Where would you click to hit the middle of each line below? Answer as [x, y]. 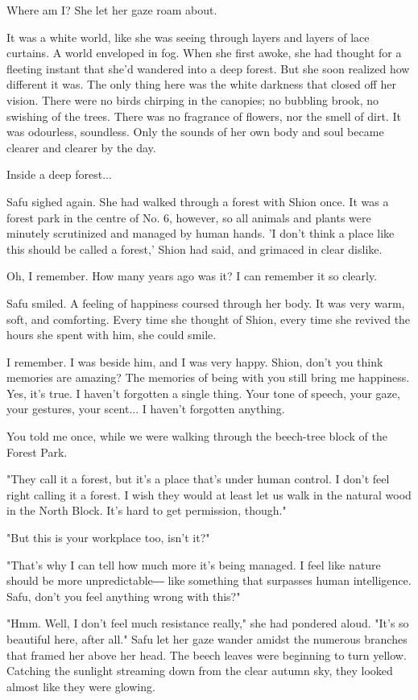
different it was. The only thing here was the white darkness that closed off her [201, 84]
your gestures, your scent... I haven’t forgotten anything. [146, 409]
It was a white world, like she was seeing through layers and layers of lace [188, 37]
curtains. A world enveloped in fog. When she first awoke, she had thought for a [204, 53]
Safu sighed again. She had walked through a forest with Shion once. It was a [198, 201]
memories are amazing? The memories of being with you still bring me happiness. [208, 377]
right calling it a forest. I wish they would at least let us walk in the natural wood [209, 494]
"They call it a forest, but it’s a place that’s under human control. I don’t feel [198, 479]
